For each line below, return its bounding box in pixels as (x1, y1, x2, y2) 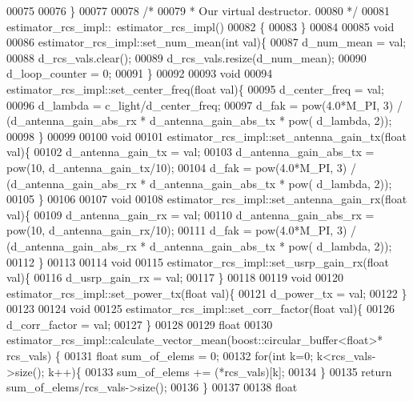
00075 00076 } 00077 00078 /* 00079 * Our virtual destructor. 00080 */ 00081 (6, 2, 390, 18)
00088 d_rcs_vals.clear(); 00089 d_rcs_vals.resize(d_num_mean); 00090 (6, 49, 367, 66)
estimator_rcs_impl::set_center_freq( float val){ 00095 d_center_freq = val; (6, 80, 384, 97)
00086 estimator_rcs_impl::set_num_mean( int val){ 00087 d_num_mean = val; (6, 34, 407, 50)
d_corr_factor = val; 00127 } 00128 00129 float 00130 (6, 315, 273, 332)
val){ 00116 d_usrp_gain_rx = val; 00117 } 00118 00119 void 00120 (6, 269, 343, 286)
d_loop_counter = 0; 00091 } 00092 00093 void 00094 (6, 65, 273, 82)
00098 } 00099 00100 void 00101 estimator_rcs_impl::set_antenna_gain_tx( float (6, 127, 407, 144)
